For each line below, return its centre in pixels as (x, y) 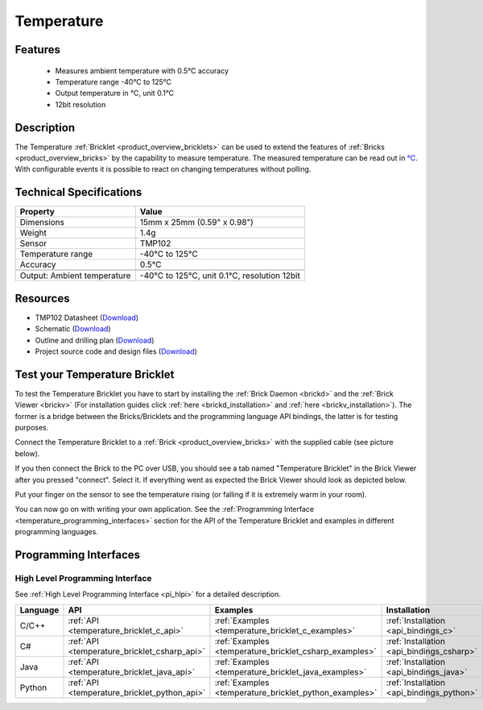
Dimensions (42, 222)
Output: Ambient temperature (75, 276)
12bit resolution (80, 104)
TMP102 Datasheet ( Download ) (87, 318)
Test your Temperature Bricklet (95, 374)
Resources (42, 298)
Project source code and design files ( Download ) (116, 351)
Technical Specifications (78, 192)
